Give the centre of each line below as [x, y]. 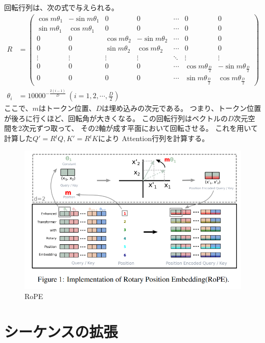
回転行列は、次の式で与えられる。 [61, 7]
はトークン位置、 [67, 108]
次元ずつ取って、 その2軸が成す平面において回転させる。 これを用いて [140, 128]
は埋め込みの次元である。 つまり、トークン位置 [182, 108]
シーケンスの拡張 [61, 331]
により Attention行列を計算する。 [154, 138]
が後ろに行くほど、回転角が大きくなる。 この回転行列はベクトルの [116, 118]
